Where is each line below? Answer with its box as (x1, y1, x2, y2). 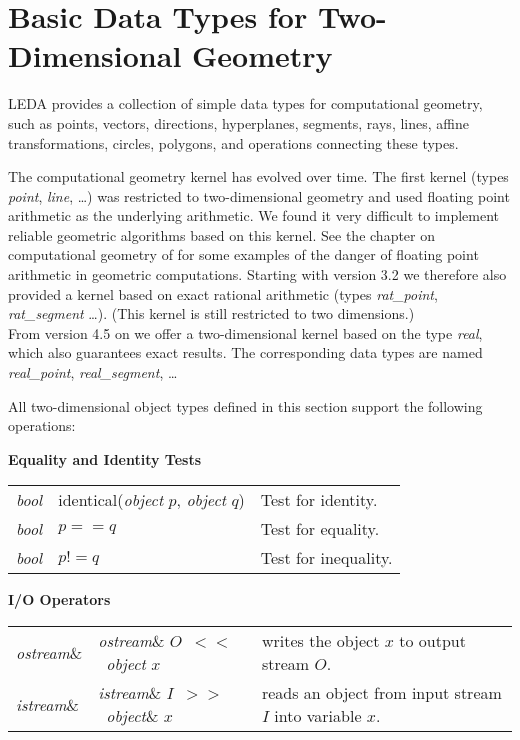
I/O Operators (8, 589, 111, 610)
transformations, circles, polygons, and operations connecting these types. (8, 132, 459, 153)
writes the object (261, 629, 380, 652)
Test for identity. (260, 488, 378, 512)
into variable (274, 704, 362, 727)
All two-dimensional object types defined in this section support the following (8, 395, 483, 416)
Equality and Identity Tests (8, 448, 202, 469)
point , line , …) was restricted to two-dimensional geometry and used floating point (8, 185, 510, 206)
